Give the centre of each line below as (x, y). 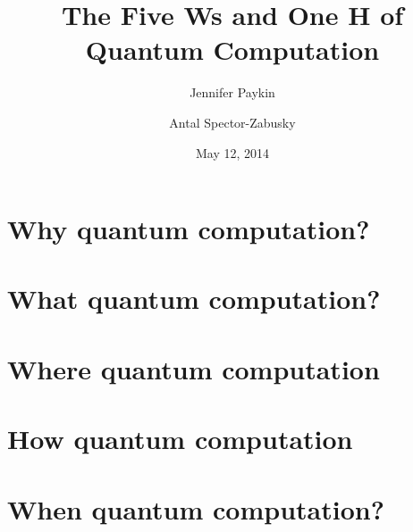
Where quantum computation (194, 368)
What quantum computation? (194, 299)
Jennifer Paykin (232, 92)
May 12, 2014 (232, 152)
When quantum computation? (196, 508)
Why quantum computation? (189, 229)
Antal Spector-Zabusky (232, 122)
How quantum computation (180, 439)
